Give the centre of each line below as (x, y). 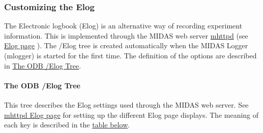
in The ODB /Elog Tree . (43, 65)
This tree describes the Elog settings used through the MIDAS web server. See (126, 104)
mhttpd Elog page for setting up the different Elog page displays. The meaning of (131, 114)
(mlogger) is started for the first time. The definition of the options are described (130, 55)
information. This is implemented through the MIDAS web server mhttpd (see (126, 35)
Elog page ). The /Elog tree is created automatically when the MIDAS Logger (126, 45)
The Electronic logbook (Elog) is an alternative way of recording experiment (123, 26)
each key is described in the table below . (67, 125)
